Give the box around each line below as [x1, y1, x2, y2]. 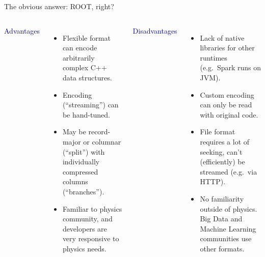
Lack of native [200, 32, 245, 43]
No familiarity [200, 193, 244, 204]
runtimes [200, 52, 227, 63]
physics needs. [62, 243, 107, 253]
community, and [62, 213, 113, 224]
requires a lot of [200, 136, 250, 147]
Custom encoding [200, 89, 254, 100]
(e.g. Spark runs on [200, 62, 261, 73]
